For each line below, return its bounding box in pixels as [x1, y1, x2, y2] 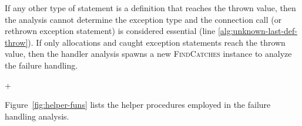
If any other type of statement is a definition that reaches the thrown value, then [5, 2, 296, 13]
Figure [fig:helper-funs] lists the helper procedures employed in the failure [5, 98, 271, 111]
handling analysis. [5, 110, 69, 122]
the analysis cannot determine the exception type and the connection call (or [5, 13, 282, 25]
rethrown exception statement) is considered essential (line [5, 25, 216, 37]
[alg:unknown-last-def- [217, 25, 297, 37]
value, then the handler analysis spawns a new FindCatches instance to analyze [5, 47, 292, 60]
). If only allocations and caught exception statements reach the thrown [28, 36, 286, 48]
